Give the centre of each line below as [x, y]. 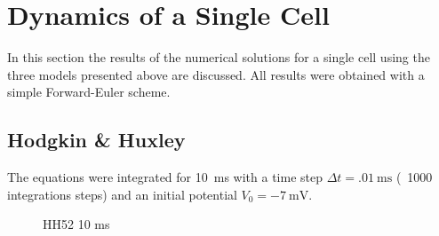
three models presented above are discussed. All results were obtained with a [216, 74]
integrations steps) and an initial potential [122, 194]
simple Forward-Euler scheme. [89, 92]
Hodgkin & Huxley [96, 140]
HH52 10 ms [76, 224]
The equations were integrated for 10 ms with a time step [165, 177]
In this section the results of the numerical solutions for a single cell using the [219, 57]
